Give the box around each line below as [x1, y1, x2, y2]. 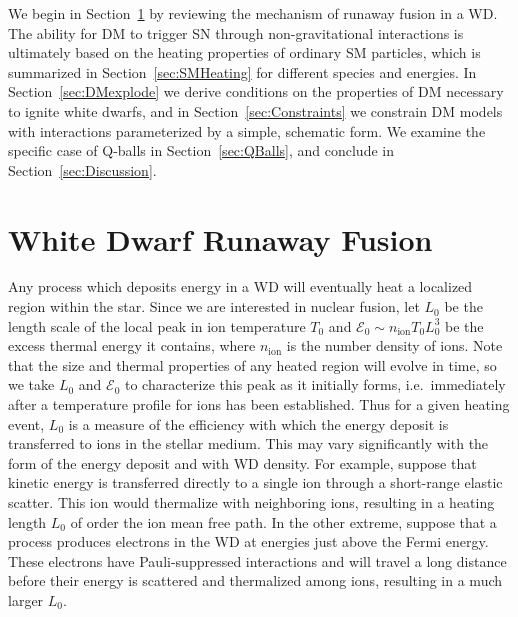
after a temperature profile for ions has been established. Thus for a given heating [8, 394, 510, 415]
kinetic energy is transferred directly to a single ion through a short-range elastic [8, 472, 503, 493]
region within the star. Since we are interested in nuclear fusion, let [8, 296, 420, 317]
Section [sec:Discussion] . [8, 159, 157, 180]
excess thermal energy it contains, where [8, 335, 256, 356]
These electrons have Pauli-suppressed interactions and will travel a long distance [8, 550, 507, 571]
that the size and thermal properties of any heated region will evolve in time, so [8, 354, 497, 375]
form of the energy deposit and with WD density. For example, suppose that [8, 452, 477, 473]
